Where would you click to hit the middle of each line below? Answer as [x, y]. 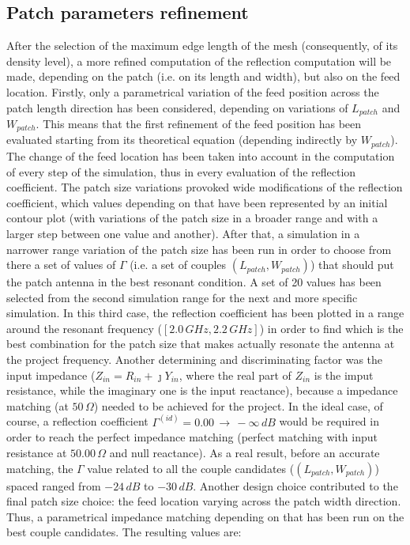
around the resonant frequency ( [84, 328]
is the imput [344, 375]
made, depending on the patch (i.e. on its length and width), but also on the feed [203, 76]
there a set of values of [61, 265]
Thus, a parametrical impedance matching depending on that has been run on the [205, 516]
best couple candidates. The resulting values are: [124, 532]
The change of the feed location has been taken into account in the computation [201, 155]
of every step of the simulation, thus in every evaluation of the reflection [181, 171]
